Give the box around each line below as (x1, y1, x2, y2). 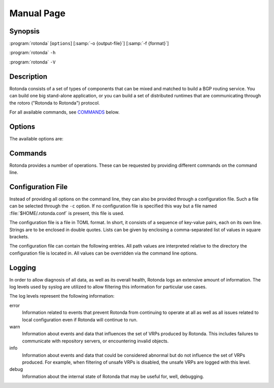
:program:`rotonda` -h (9, 50, 56, 56)
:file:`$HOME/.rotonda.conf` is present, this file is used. (9, 210, 124, 216)
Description (9, 72, 48, 81)
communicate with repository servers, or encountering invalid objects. (22, 338, 169, 344)
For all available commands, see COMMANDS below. (9, 109, 120, 115)
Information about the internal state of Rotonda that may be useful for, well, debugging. (22, 373, 204, 379)
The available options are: (9, 135, 63, 142)
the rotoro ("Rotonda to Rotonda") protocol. (9, 99, 100, 106)
